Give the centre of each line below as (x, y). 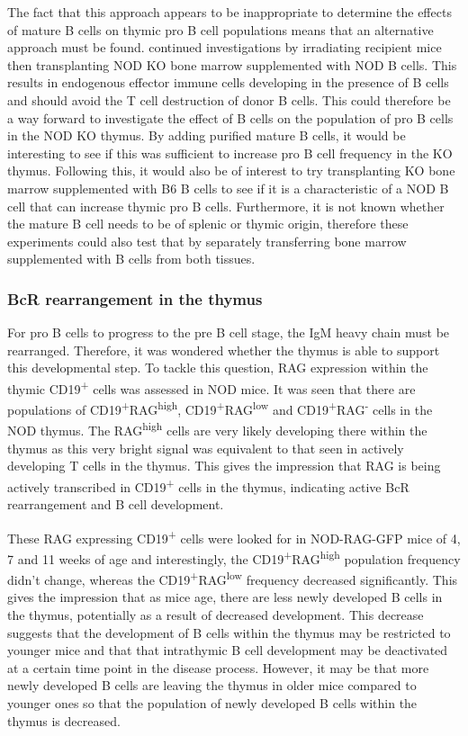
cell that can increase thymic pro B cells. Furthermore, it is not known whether (226, 206)
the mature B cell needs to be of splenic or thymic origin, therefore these (208, 224)
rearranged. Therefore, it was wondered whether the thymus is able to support (224, 350)
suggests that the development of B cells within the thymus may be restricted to (229, 632)
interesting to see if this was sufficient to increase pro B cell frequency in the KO (230, 153)
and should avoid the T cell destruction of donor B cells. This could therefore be (229, 99)
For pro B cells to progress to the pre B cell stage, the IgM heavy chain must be (229, 332)
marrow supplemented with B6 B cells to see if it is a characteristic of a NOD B (228, 188)
